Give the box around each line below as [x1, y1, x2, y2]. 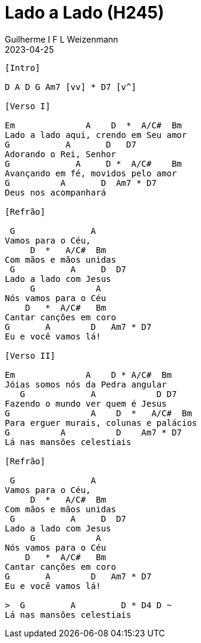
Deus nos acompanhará [5, 187, 106, 197]
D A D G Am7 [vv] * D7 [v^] [5, 82, 137, 92]
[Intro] [5, 62, 41, 73]
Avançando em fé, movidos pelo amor [5, 168, 177, 178]
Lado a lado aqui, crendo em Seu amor [5, 130, 187, 140]
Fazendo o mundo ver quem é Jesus [5, 398, 167, 408]
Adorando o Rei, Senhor [5, 149, 116, 159]
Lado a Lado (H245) [5, 2, 164, 23]
